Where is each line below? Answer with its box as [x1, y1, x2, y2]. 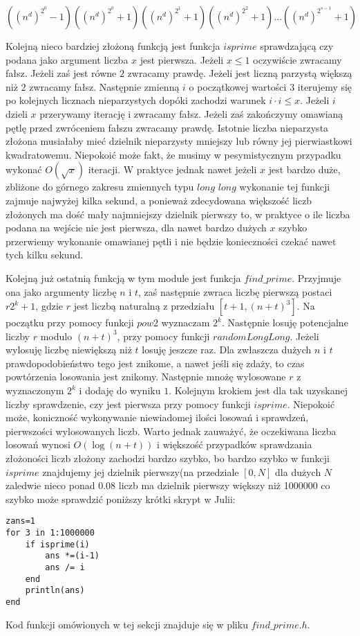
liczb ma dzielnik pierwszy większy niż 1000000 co [118, 478, 330, 493]
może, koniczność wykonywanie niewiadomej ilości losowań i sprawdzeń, [6, 410, 309, 425]
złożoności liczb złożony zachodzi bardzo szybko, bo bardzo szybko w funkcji [6, 451, 330, 466]
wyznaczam [161, 315, 210, 330]
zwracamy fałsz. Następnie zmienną [29, 79, 180, 94]
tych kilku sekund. [6, 247, 84, 262]
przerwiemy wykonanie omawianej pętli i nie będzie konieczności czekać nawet [6, 233, 337, 248]
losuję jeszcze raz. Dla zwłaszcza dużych [142, 342, 312, 357]
